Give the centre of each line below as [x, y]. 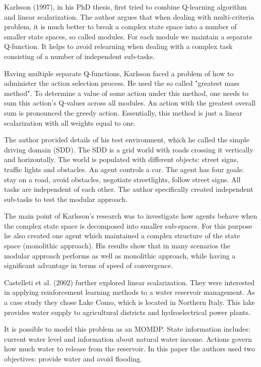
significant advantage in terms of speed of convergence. [89, 265]
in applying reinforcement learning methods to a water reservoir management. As [129, 292]
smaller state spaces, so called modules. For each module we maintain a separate [128, 36]
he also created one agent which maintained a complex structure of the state [122, 235]
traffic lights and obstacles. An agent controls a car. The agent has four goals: [124, 169]
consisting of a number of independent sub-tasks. [80, 56]
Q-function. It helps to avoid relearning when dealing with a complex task [118, 46]
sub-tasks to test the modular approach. [66, 199]
